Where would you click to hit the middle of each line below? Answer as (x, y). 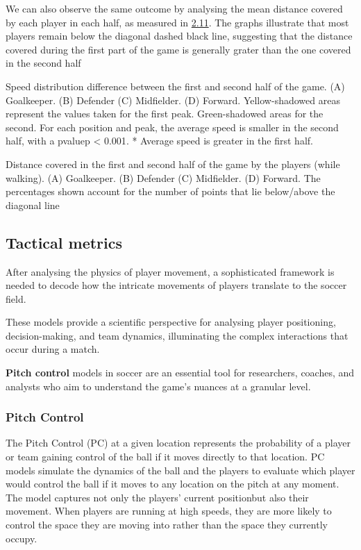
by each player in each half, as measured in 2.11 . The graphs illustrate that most (177, 22)
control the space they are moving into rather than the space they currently (167, 525)
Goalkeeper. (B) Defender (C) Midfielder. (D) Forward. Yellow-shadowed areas (173, 100)
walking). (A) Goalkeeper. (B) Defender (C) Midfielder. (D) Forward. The (163, 177)
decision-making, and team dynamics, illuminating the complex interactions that (177, 335)
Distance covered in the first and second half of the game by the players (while (173, 164)
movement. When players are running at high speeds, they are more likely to (169, 511)
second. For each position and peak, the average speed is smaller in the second (172, 127)
